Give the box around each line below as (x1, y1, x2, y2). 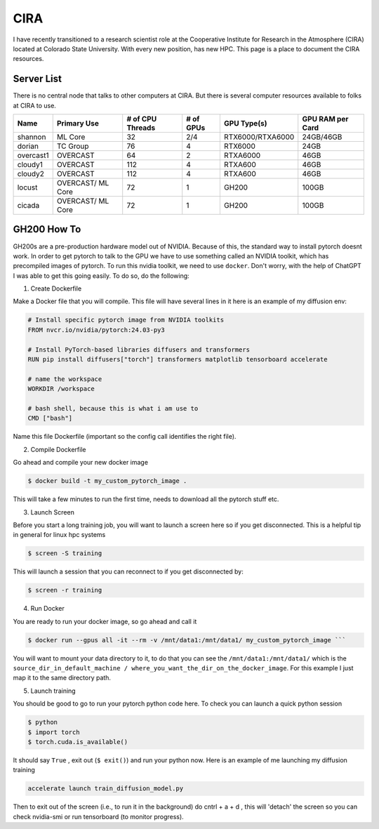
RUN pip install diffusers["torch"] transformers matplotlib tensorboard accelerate (27, 355, 328, 364)
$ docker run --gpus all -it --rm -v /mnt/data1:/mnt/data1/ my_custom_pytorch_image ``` (27, 636, 347, 644)
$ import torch (27, 728, 80, 736)
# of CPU (126, 114, 157, 124)
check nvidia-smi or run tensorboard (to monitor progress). (13, 812, 184, 821)
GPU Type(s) (223, 119, 267, 128)
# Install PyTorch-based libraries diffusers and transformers (27, 345, 251, 354)
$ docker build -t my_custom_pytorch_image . (27, 477, 187, 485)
